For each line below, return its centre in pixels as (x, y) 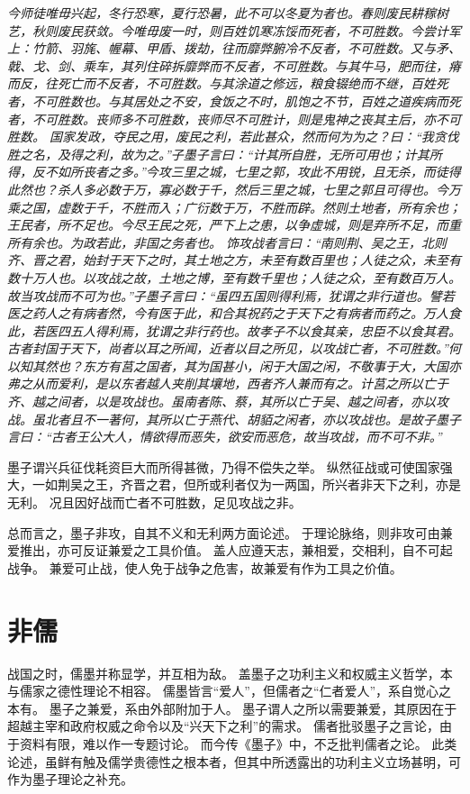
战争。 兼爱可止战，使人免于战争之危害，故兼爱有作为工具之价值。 (205, 567)
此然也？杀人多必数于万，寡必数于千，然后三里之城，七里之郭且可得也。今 (228, 189)
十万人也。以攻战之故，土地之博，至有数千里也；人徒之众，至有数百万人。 (240, 277)
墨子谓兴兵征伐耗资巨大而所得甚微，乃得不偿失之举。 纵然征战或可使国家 (224, 466)
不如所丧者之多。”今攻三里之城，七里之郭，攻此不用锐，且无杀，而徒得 (253, 172)
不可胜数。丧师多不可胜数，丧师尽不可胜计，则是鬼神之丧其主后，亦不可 (246, 119)
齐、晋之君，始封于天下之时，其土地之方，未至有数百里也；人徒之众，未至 (228, 260)
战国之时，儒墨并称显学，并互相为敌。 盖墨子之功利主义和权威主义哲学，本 (230, 673)
